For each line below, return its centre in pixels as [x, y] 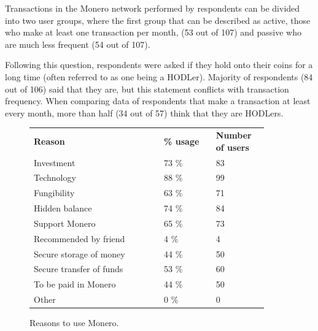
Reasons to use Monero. [74, 323]
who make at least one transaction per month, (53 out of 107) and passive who [153, 32]
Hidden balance [63, 208]
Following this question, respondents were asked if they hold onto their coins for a [159, 65]
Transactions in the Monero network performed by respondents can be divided [153, 8]
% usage [182, 141]
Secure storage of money [79, 253]
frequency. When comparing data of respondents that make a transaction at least [158, 101]
